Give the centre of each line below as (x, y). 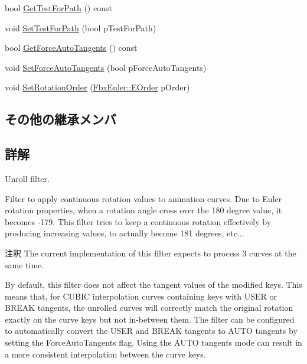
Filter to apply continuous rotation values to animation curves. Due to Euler (143, 198)
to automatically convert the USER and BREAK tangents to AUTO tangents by (151, 331)
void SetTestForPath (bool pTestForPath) (81, 27)
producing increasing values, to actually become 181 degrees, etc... (125, 233)
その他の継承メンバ (61, 119)
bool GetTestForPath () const (58, 8)
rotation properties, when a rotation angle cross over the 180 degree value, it (143, 210)
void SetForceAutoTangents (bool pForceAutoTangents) (106, 67)
